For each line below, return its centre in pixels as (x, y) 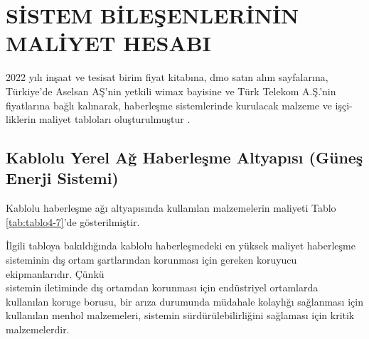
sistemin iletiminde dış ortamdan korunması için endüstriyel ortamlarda (162, 287)
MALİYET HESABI (108, 43)
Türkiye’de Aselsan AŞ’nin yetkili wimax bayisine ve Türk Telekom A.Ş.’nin (171, 91)
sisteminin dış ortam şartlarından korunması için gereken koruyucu (151, 260)
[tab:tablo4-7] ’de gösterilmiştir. (73, 221)
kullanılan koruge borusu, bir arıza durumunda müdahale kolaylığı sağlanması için (184, 301)
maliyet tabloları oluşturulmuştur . (115, 119)
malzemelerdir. (38, 329)
